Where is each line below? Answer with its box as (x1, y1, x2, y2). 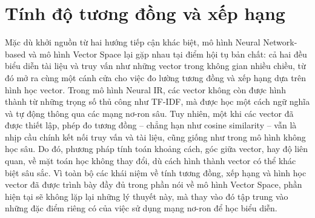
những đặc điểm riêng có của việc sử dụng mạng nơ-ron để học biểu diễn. (5, 202, 277, 214)
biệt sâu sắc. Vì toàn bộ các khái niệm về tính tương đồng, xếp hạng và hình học (5, 166, 307, 179)
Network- (263, 36, 297, 48)
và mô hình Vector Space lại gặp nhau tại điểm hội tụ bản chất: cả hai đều (28, 47, 307, 60)
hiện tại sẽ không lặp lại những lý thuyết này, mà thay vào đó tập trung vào (5, 190, 288, 202)
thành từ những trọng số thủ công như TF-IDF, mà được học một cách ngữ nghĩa (5, 95, 310, 108)
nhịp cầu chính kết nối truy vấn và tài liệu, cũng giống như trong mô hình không (5, 130, 306, 143)
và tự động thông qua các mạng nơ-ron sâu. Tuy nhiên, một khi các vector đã (5, 107, 294, 119)
